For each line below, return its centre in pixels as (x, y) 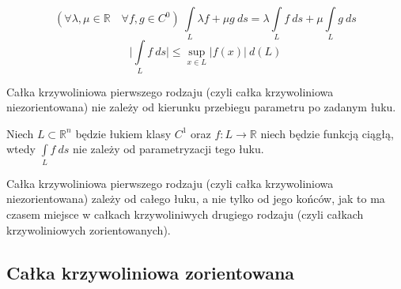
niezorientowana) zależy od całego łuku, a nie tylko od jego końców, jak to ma (196, 199)
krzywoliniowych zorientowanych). (89, 229)
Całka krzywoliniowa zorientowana (151, 272)
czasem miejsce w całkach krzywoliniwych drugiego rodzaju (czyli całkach (185, 214)
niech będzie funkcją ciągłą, (327, 133)
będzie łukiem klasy (123, 133)
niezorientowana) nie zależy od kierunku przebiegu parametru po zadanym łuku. (201, 107)
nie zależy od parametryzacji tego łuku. (168, 149)
